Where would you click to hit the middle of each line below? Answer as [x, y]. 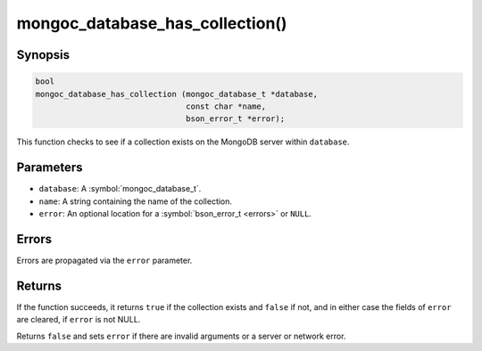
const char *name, [226, 106]
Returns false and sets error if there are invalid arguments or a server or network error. [181, 336]
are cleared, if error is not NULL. [79, 320]
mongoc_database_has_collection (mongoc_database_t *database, [177, 94]
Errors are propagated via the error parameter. [104, 260]
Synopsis [43, 55]
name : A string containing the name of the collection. [135, 201]
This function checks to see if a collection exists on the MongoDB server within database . [183, 142]
